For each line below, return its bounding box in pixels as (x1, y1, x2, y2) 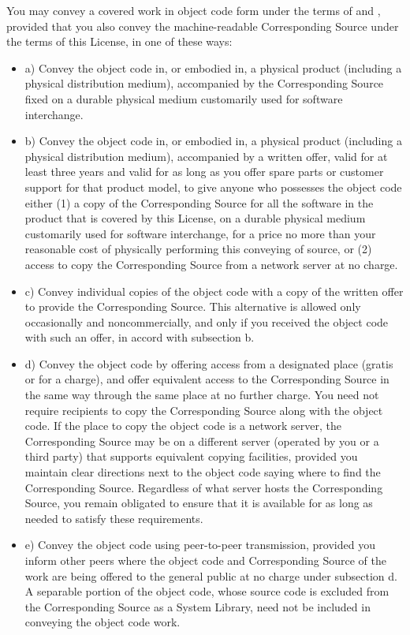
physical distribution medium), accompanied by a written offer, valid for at (24, 148, 388, 164)
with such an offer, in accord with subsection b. (24, 329, 255, 346)
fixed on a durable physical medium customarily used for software (24, 90, 343, 106)
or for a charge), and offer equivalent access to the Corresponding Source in (24, 371, 389, 387)
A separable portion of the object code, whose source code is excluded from (24, 583, 389, 600)
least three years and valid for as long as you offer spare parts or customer (24, 163, 384, 180)
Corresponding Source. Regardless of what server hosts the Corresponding (24, 479, 383, 495)
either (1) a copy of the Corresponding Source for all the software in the (24, 194, 374, 211)
